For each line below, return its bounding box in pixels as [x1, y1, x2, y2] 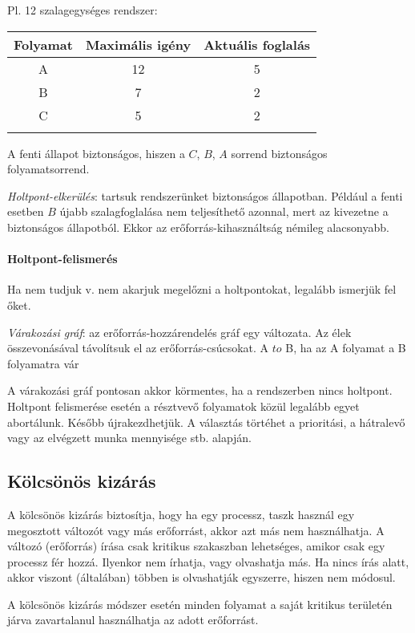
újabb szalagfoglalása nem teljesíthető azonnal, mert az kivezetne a [59, 203, 389, 220]
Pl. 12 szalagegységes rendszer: [7, 2, 158, 18]
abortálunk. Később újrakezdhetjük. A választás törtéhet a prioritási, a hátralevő [7, 413, 405, 430]
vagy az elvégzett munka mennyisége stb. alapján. [7, 429, 252, 446]
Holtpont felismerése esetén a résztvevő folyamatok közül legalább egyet [7, 397, 360, 414]
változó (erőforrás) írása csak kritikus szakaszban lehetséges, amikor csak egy [7, 538, 385, 554]
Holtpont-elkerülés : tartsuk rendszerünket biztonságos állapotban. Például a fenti [7, 187, 403, 204]
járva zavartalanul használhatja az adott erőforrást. [7, 611, 259, 628]
